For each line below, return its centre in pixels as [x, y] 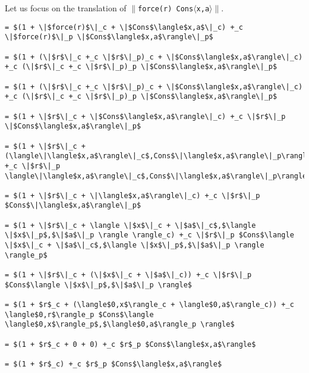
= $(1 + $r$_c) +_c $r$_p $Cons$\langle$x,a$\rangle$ [113, 364]
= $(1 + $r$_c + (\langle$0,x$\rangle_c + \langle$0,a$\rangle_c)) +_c [149, 305]
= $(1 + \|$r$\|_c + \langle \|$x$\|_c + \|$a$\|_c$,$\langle [130, 225]
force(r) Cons [166, 9]
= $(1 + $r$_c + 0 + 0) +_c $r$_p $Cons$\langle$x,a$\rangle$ [130, 344]
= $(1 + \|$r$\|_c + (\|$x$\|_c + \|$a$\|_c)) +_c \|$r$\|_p [128, 275]
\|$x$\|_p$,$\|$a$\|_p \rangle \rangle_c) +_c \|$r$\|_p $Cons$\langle [149, 235]
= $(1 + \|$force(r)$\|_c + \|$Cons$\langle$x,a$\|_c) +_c [124, 27]
